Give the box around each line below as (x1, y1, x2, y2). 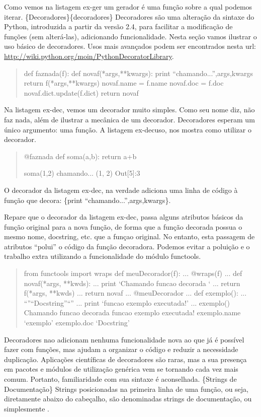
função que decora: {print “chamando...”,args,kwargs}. (4, 194, 171, 205)
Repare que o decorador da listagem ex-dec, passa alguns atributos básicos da (4, 212, 243, 222)
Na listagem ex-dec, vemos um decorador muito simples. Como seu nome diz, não (4, 104, 255, 115)
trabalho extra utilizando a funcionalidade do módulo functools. (4, 251, 201, 261)
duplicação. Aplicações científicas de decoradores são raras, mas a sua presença (4, 354, 247, 364)
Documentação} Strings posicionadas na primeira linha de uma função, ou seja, (4, 383, 248, 394)
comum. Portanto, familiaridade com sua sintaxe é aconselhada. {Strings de (4, 374, 237, 384)
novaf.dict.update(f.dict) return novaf (24, 87, 139, 98)
